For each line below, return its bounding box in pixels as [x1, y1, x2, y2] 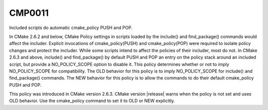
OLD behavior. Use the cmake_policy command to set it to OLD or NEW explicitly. [9, 98, 175, 104]
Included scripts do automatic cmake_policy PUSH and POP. [9, 25, 133, 31]
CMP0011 [9, 7, 49, 18]
